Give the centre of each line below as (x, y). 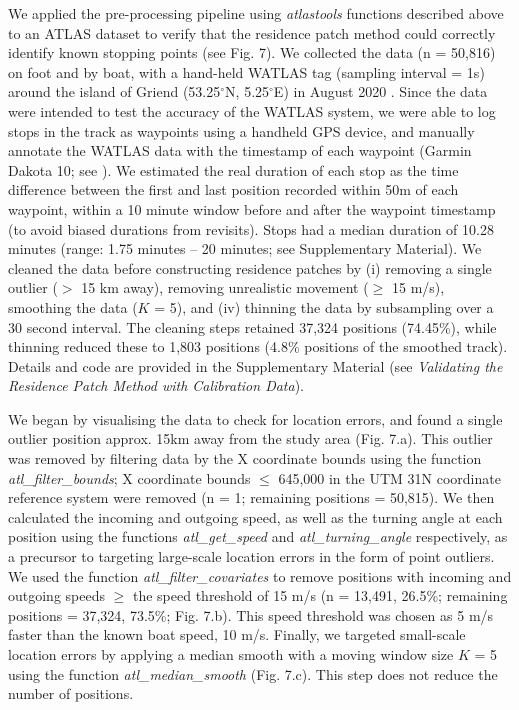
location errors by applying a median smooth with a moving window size (231, 654)
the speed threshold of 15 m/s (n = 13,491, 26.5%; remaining (320, 595)
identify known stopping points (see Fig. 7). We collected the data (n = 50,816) (252, 52)
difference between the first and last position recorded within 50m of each (233, 189)
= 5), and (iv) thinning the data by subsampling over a (324, 306)
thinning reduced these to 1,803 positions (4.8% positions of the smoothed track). (258, 346)
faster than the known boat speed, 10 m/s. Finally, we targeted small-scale (237, 634)
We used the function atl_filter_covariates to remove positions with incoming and (260, 575)
